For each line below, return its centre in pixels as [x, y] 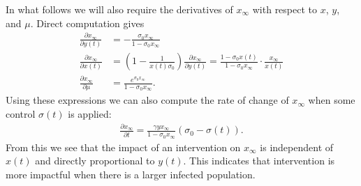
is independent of [297, 147]
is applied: [90, 114]
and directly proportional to [95, 161]
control [21, 114]
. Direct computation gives [87, 23]
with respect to [285, 9]
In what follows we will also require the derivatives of [119, 9]
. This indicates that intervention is [259, 161]
